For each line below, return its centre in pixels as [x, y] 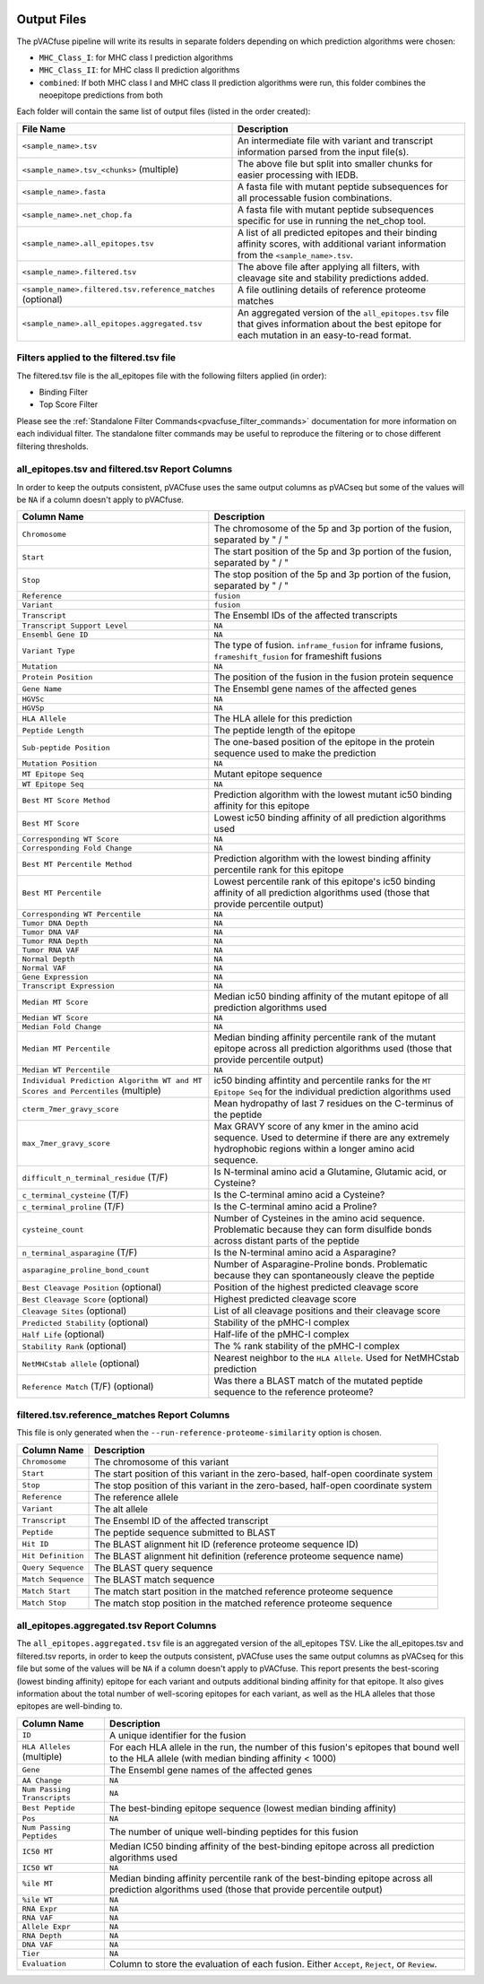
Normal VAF [44, 968]
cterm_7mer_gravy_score [70, 1109]
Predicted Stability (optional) [85, 1322]
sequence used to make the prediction [295, 753]
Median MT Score [55, 1002]
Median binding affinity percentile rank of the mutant [325, 1037]
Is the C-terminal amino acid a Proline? [295, 1207]
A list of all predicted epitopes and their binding [337, 232]
